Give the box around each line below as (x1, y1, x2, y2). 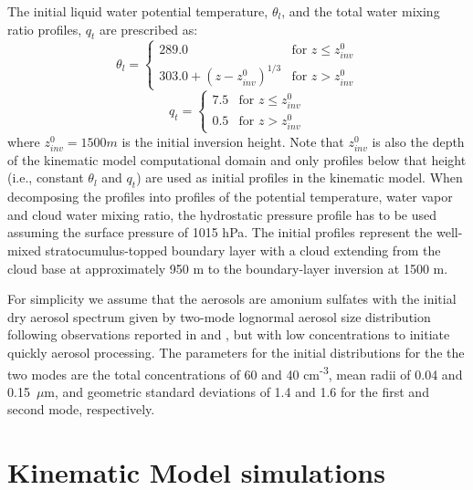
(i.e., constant (7, 168, 84, 187)
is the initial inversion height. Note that (121, 131, 344, 151)
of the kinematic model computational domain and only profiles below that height (7, 150, 467, 169)
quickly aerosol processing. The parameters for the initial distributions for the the (7, 343, 465, 362)
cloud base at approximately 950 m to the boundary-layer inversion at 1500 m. (7, 258, 448, 277)
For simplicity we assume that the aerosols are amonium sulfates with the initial (7, 289, 457, 308)
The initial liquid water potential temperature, (7, 2, 268, 20)
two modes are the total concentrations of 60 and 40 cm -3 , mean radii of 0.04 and (7, 361, 463, 383)
